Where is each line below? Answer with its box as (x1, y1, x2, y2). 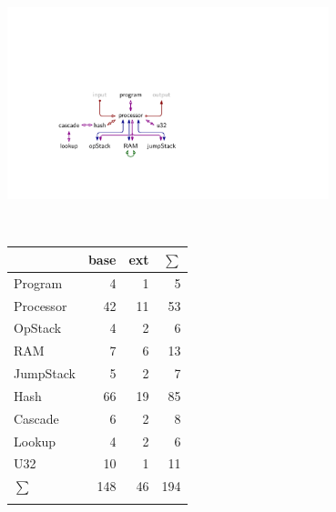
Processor (14, 296, 67, 315)
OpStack (14, 318, 62, 337)
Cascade (14, 408, 59, 427)
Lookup (14, 431, 56, 450)
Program (14, 273, 63, 292)
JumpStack (14, 364, 76, 383)
